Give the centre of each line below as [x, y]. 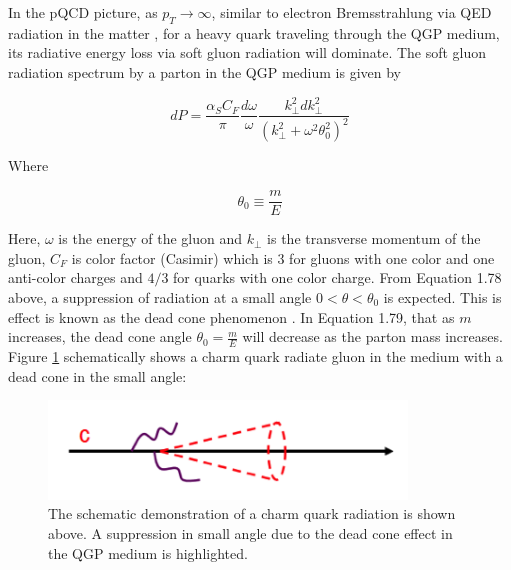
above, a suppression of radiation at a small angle [160, 296]
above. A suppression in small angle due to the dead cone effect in [250, 532]
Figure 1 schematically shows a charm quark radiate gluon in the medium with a [255, 355]
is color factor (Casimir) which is [172, 257]
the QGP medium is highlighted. [148, 552]
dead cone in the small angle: [97, 375]
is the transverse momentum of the [374, 238]
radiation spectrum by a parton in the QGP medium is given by [204, 71]
